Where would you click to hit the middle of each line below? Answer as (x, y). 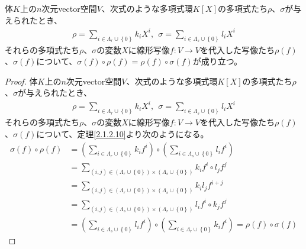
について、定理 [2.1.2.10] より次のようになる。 (123, 133)
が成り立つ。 (218, 61)
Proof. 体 (21, 81)
